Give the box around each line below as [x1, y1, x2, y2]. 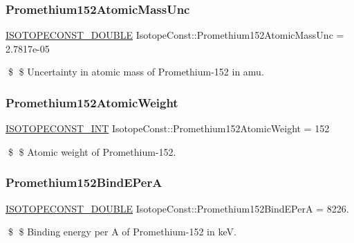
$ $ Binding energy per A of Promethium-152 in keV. [8, 224, 236, 239]
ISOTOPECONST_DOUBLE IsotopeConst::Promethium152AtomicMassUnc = [6, 28, 344, 42]
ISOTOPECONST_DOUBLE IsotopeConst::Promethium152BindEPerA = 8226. [6, 201, 349, 215]
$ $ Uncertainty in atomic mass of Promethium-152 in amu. [8, 64, 264, 79]
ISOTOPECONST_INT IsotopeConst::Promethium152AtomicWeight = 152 [6, 121, 330, 136]
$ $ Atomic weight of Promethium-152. [8, 144, 176, 159]
